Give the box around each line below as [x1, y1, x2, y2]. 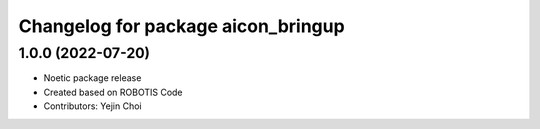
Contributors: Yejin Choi [43, 100, 142, 112]
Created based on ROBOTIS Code [43, 86, 184, 98]
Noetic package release [43, 72, 142, 84]
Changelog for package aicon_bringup [18, 15, 345, 37]
